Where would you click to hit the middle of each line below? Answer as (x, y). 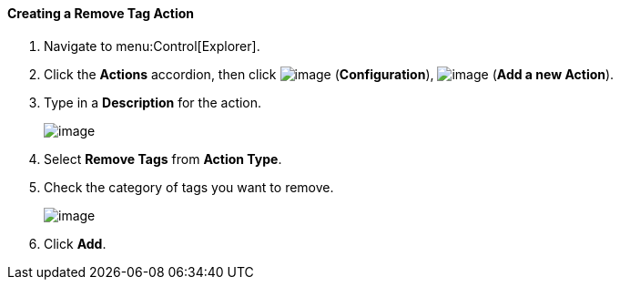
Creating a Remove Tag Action (101, 13)
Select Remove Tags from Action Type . (163, 159)
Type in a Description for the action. (153, 102)
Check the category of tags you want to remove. (189, 187)
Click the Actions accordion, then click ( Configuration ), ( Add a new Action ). (329, 74)
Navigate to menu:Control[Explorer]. (152, 46)
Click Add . (75, 243)
